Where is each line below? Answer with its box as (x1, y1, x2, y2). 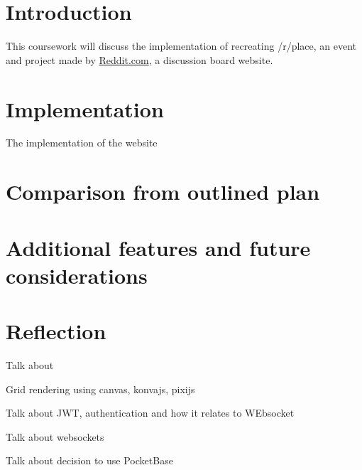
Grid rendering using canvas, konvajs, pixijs (6, 381, 195, 396)
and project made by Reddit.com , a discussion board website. (6, 52, 273, 67)
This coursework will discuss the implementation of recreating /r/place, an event (6, 38, 357, 53)
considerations (6, 260, 148, 289)
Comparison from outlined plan (6, 177, 320, 206)
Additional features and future (6, 233, 311, 262)
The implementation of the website (6, 135, 158, 150)
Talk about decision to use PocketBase (6, 453, 173, 468)
